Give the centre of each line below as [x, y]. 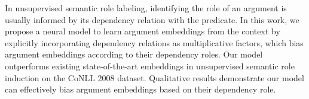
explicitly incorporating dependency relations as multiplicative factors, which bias [154, 42]
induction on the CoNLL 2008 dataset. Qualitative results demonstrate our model [154, 77]
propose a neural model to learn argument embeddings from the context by [143, 31]
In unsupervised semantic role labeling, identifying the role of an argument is [146, 8]
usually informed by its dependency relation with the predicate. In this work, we [152, 19]
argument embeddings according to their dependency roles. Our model [134, 54]
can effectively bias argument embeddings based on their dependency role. [140, 89]
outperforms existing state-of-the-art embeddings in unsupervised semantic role [150, 66]
